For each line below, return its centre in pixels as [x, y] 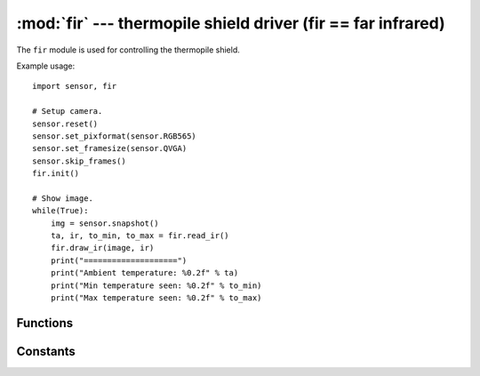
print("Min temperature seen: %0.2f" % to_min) [156, 285]
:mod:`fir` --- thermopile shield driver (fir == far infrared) [231, 23]
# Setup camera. [68, 112]
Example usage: [46, 66]
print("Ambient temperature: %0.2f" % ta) [144, 273]
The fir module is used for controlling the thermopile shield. [128, 50]
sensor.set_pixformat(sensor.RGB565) [115, 136]
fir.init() [56, 174]
